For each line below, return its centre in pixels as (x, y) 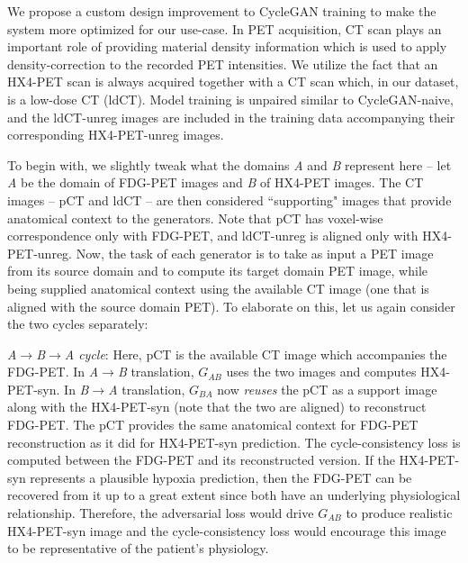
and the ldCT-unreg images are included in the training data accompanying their (231, 117)
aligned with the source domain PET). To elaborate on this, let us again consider (231, 306)
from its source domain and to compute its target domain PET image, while (217, 271)
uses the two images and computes (321, 372)
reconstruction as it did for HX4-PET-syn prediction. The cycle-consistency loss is (234, 442)
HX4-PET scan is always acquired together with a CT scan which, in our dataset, (233, 82)
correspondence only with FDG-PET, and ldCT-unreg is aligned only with (213, 236)
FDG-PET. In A (53, 372)
